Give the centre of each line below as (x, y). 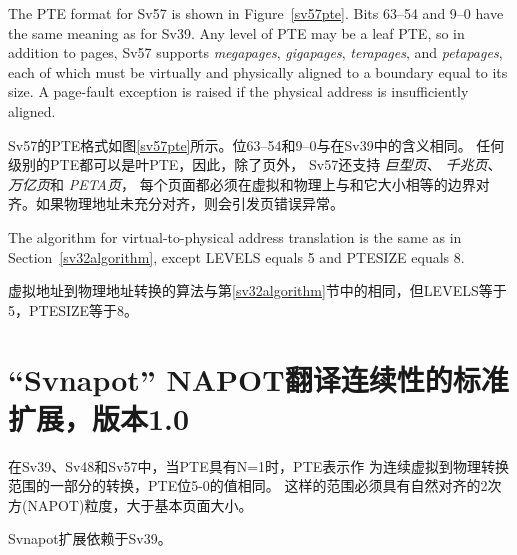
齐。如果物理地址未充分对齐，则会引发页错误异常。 (176, 203)
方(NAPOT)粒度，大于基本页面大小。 (130, 504)
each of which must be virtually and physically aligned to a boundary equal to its (258, 71)
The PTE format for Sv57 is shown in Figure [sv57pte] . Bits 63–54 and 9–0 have (256, 13)
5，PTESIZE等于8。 (73, 309)
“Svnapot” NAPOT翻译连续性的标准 (258, 378)
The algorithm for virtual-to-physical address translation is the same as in (235, 236)
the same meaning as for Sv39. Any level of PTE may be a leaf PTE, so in (236, 32)
